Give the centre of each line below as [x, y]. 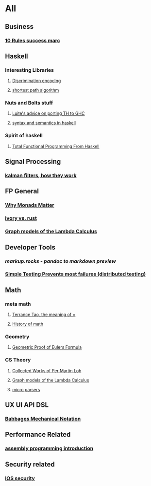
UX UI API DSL [27, 405]
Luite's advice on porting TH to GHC [48, 113]
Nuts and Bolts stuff [29, 103]
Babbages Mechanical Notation [43, 419]
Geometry [17, 337]
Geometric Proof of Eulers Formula [47, 347]
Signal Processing [33, 162]
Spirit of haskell [24, 136]
